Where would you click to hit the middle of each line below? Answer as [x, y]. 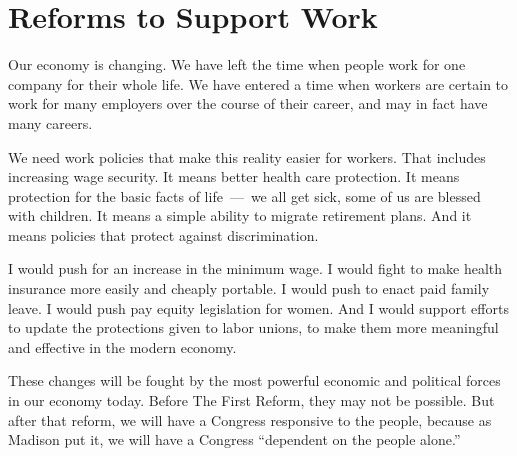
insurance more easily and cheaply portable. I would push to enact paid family [249, 288]
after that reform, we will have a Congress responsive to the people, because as [250, 419]
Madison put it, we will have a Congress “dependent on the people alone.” [234, 439]
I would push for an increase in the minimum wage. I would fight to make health [255, 268]
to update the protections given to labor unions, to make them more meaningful [253, 327]
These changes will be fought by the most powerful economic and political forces [254, 380]
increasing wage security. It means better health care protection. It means [234, 176]
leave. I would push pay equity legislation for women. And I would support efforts [258, 307]
